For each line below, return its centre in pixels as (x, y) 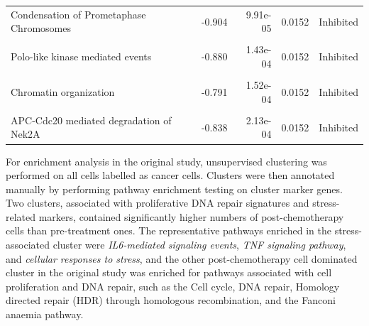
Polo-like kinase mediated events (81, 56)
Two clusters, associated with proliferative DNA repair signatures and (158, 203)
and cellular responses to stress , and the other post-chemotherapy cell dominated (182, 258)
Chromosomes (41, 28)
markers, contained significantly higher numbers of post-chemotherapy (191, 216)
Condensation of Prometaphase (78, 14)
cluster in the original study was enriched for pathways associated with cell (169, 272)
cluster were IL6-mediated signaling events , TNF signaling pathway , (199, 245)
